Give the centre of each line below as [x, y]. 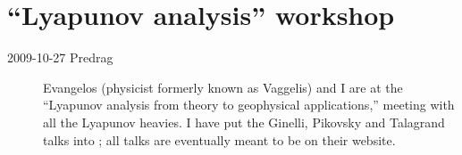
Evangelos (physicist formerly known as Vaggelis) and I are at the [223, 87]
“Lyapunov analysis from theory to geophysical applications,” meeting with [249, 105]
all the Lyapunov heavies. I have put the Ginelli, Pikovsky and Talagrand [244, 122]
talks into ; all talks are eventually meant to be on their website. [219, 139]
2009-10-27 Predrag [60, 57]
